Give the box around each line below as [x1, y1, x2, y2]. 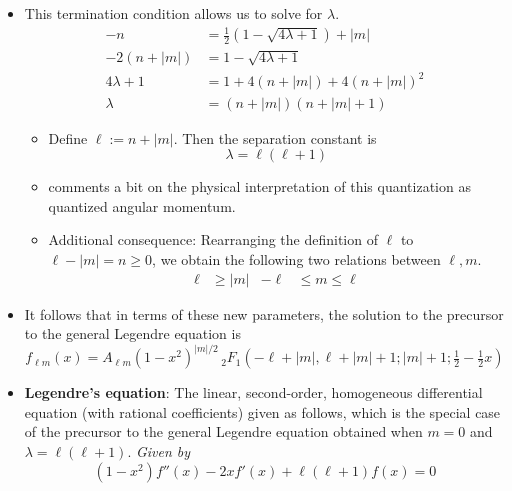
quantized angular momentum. [48, 195, 236, 216]
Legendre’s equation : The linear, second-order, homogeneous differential [24, 382, 483, 403]
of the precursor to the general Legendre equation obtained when [24, 421, 423, 442]
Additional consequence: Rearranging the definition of [48, 229, 378, 250]
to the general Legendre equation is [24, 323, 241, 344]
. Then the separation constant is [173, 127, 377, 148]
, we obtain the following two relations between [152, 248, 441, 269]
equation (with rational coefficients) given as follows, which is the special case [24, 401, 501, 422]
